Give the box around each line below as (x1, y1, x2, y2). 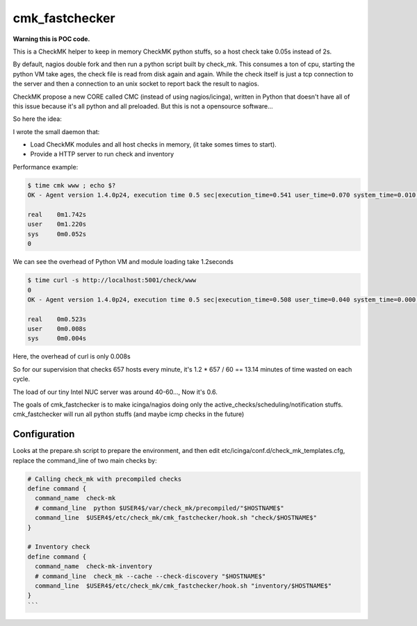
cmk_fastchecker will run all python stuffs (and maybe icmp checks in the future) (13, 410, 245, 418)
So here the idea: (13, 115, 63, 123)
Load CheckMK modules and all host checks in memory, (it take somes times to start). (30, 140, 277, 149)
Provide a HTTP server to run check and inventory (30, 150, 174, 158)
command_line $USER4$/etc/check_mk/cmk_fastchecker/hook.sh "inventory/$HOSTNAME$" (35, 582, 332, 590)
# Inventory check (27, 543, 90, 551)
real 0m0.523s (27, 315, 87, 323)
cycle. (13, 375, 31, 384)
